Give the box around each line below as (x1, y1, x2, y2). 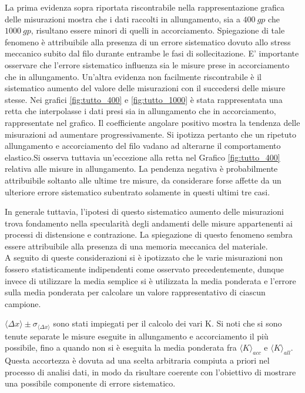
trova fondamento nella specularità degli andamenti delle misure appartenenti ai (5, 217, 293, 229)
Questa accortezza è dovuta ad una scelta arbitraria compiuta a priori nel (5, 354, 270, 367)
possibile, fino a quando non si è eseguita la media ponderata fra (5, 341, 237, 354)
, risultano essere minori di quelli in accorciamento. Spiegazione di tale (31, 24, 285, 36)
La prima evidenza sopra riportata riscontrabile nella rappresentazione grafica (5, 1, 285, 13)
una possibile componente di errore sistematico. (5, 377, 176, 389)
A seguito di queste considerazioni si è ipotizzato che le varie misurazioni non (5, 251, 283, 264)
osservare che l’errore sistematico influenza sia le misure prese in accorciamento (5, 58, 290, 71)
